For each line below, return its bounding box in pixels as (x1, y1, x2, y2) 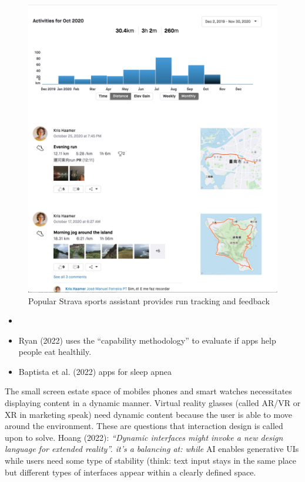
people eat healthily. (18, 345, 92, 358)
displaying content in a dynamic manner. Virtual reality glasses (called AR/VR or (5, 397, 301, 409)
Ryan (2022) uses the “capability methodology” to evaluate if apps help (18, 334, 276, 346)
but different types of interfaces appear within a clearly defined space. (5, 466, 256, 478)
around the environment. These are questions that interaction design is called (5, 420, 283, 432)
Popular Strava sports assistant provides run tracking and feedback (28, 294, 270, 307)
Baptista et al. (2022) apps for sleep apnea (18, 365, 172, 377)
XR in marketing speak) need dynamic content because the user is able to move (5, 408, 292, 420)
